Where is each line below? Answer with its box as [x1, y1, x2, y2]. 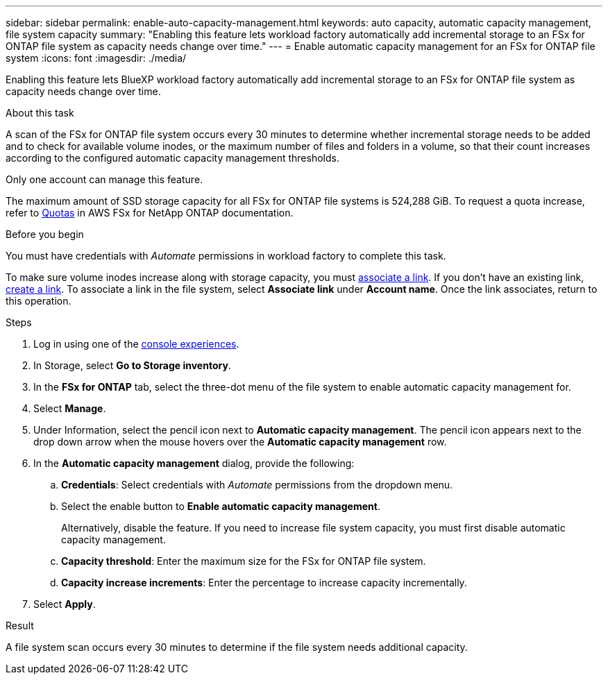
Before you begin [6, 228, 84, 240]
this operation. [6, 295, 71, 307]
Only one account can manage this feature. [6, 173, 203, 185]
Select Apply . [33, 598, 96, 610]
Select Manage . [33, 402, 106, 414]
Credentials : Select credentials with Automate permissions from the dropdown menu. [61, 479, 453, 491]
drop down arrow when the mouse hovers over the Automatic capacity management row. [33, 436, 447, 448]
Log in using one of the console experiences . [33, 338, 239, 350]
